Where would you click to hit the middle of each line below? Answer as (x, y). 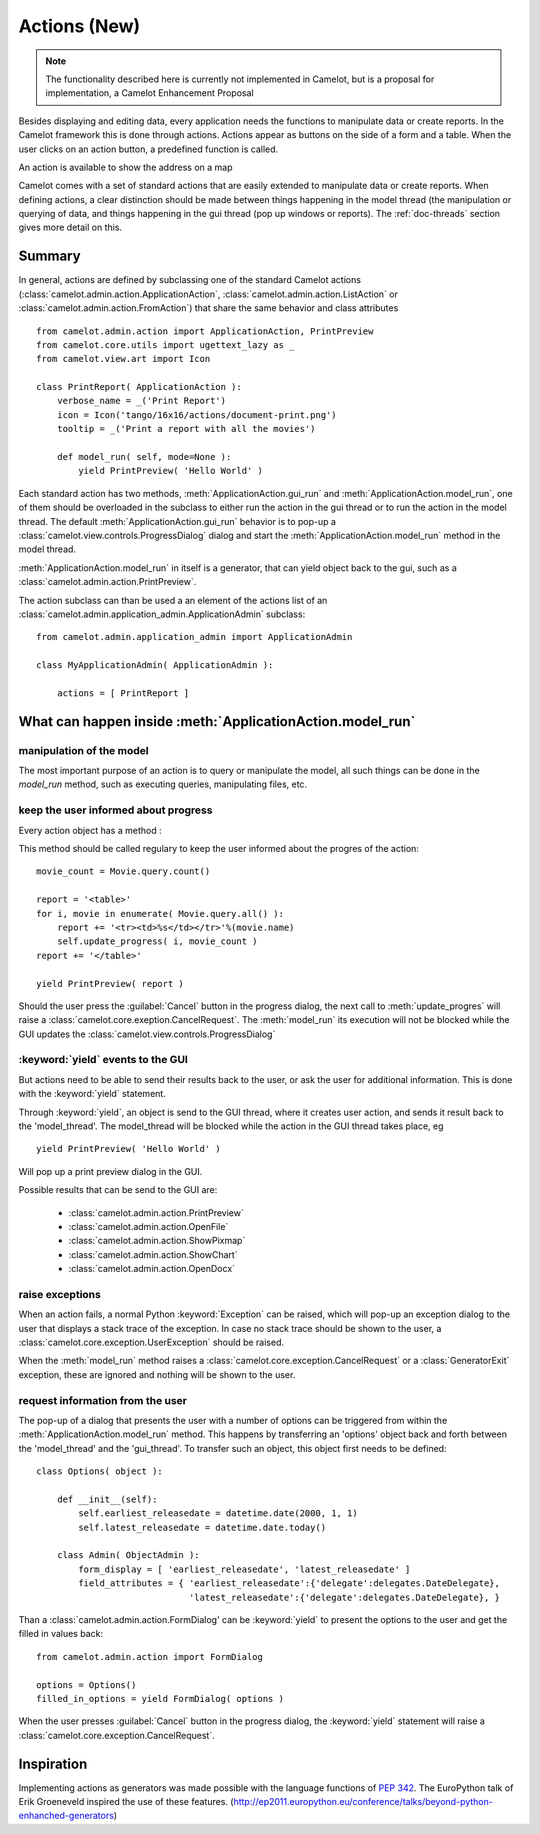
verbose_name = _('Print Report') (141, 401)
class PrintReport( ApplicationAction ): (139, 387)
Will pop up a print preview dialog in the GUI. (110, 1171)
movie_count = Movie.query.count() (123, 871)
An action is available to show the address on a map (126, 167)
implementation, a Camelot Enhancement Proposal (149, 93)
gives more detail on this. (70, 227)
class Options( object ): (100, 1471)
